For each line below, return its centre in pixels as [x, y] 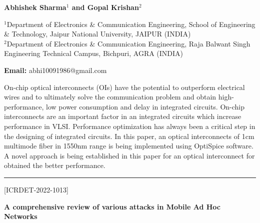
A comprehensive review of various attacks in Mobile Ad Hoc [112, 206]
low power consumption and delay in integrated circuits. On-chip [145, 106]
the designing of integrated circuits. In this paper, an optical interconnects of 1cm [129, 136]
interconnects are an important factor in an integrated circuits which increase [123, 116]
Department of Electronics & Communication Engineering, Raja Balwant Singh [128, 43]
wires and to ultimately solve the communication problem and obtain [110, 97]
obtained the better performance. [55, 165]
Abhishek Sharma [35, 7]
